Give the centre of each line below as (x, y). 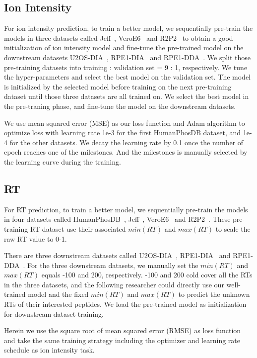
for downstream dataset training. (54, 313)
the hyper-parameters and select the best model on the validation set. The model (127, 77)
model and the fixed (58, 294)
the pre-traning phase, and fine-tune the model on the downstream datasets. (120, 106)
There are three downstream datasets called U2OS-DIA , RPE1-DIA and (117, 255)
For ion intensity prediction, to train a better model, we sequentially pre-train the (128, 28)
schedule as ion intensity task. (49, 350)
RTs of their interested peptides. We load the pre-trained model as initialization (125, 304)
